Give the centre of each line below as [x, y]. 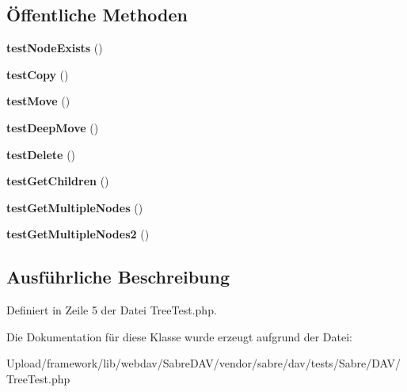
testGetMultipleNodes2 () [78, 234]
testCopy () [38, 74]
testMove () [38, 101]
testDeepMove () [53, 127]
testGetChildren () [58, 181]
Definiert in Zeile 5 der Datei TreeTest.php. [112, 310]
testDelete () [41, 154]
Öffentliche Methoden [97, 15]
